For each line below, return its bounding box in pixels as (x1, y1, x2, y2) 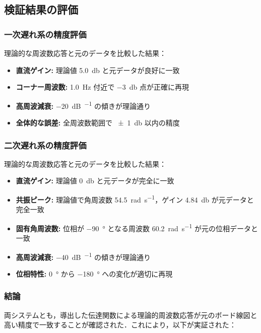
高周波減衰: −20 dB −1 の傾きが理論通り (16, 99, 151, 111)
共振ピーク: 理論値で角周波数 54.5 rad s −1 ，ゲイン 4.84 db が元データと (16, 193, 254, 205)
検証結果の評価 (4, 2, 78, 17)
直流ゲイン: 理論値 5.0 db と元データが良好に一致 (16, 64, 180, 75)
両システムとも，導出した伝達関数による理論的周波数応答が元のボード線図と (4, 309, 257, 320)
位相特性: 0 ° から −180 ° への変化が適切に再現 (16, 268, 173, 279)
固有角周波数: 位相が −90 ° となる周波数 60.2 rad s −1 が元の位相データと (16, 221, 258, 233)
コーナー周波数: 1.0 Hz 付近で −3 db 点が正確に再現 (16, 82, 189, 92)
